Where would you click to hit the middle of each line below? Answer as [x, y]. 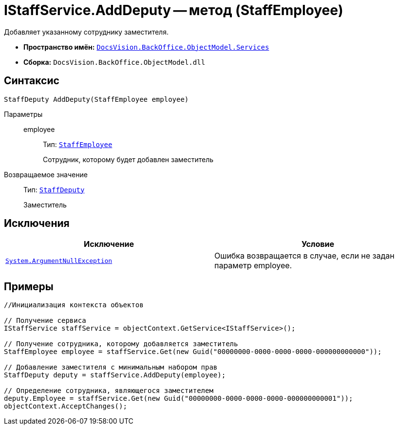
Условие [318, 244]
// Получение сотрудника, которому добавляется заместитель [121, 344]
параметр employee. [253, 266]
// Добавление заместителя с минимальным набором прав [111, 367]
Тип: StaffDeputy [54, 189]
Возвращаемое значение [46, 174]
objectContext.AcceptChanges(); [66, 406]
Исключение [109, 244]
